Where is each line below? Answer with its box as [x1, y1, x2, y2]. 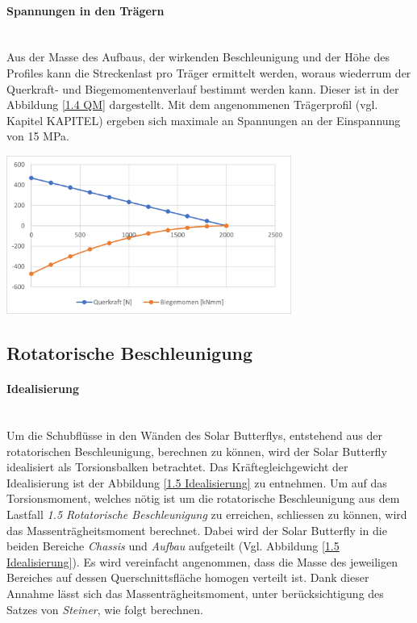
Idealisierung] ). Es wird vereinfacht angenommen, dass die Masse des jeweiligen [6, 553, 398, 570]
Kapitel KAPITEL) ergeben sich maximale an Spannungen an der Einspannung [6, 111, 401, 128]
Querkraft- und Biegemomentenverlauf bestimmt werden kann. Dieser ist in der [6, 80, 399, 97]
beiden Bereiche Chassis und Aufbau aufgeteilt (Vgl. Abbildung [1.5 [6, 537, 340, 554]
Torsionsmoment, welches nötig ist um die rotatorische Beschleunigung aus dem [6, 490, 400, 507]
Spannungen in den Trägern [6, 2, 165, 19]
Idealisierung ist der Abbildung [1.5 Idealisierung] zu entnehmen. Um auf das [6, 474, 387, 491]
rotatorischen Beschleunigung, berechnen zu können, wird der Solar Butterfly [6, 442, 387, 459]
